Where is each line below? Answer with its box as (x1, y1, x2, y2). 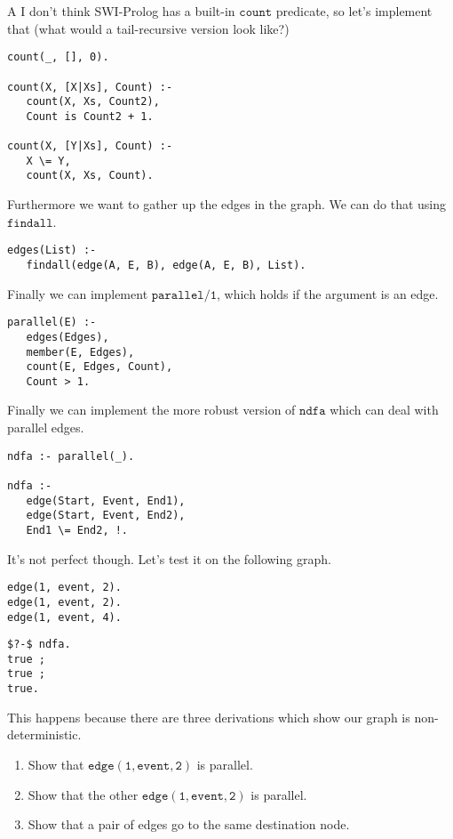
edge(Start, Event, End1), (26, 494, 186, 507)
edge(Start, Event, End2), (26, 509, 186, 522)
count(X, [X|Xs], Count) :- (7, 80, 173, 93)
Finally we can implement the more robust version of (7, 400, 296, 419)
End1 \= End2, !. (26, 523, 129, 536)
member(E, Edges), (26, 345, 135, 359)
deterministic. (7, 725, 82, 744)
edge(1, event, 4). (7, 610, 122, 624)
